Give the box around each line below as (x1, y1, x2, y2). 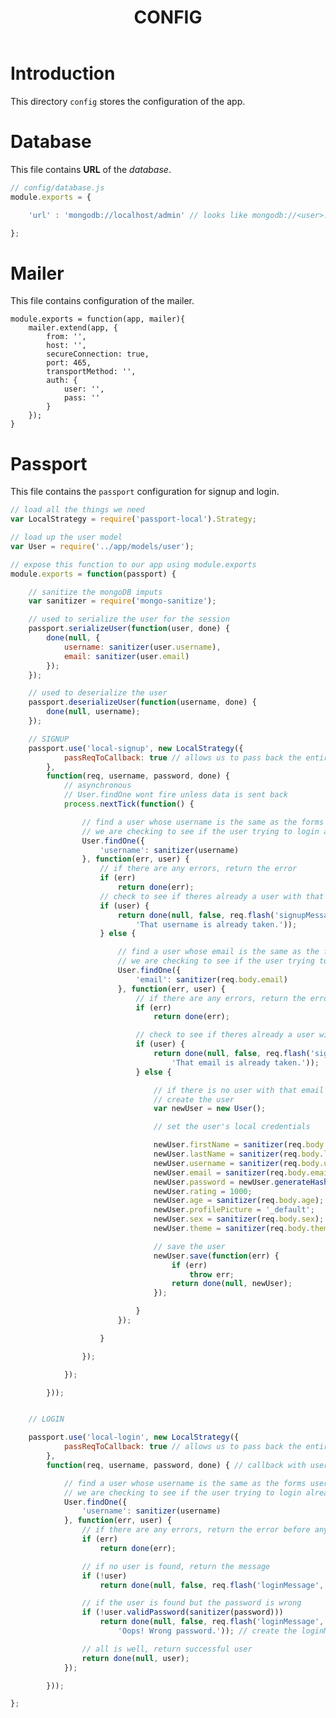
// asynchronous (63, 781, 132, 791)
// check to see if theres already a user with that (99, 891, 325, 901)
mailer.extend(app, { (28, 323, 118, 333)
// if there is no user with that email (153, 1085, 325, 1095)
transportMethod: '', (46, 367, 137, 377)
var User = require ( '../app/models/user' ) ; (10, 541, 195, 551)
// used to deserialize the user (28, 688, 168, 698)
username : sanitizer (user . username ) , (63, 642, 222, 652)
